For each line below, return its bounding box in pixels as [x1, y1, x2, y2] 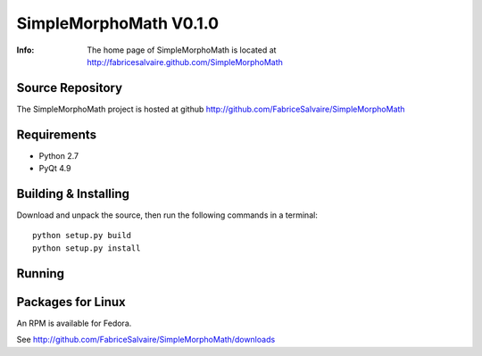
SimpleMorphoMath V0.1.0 [16, 13, 219, 33]
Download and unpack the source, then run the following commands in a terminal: [16, 210, 319, 220]
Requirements [16, 127, 97, 142]
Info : [16, 45, 35, 55]
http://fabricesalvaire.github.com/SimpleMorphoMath [87, 56, 283, 67]
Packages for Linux [16, 294, 126, 310]
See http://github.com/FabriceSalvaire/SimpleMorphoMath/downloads [16, 335, 276, 345]
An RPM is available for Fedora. [16, 318, 132, 328]
